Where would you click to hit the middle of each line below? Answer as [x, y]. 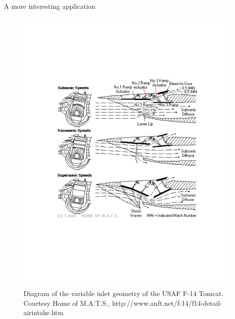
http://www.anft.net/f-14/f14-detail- [167, 303]
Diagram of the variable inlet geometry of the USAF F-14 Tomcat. [124, 293]
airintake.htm [44, 312]
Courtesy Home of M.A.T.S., [67, 303]
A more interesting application [50, 6]
